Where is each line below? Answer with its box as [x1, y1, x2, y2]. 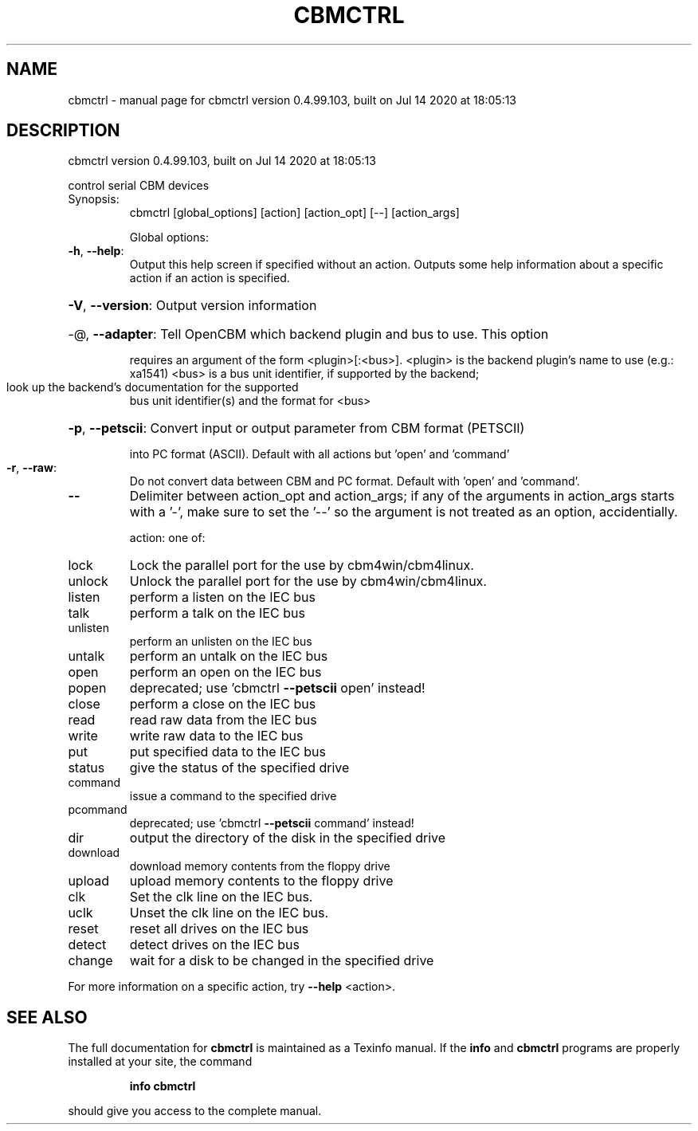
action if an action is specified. [129, 271, 290, 285]
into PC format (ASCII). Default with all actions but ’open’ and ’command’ [129, 447, 510, 461]
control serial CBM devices [68, 179, 210, 193]
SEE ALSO [6, 1007, 88, 1027]
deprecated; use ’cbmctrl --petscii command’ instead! [129, 816, 414, 831]
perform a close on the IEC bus [129, 696, 316, 713]
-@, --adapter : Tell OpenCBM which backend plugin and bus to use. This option [68, 326, 549, 343]
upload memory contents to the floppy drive [129, 873, 394, 889]
